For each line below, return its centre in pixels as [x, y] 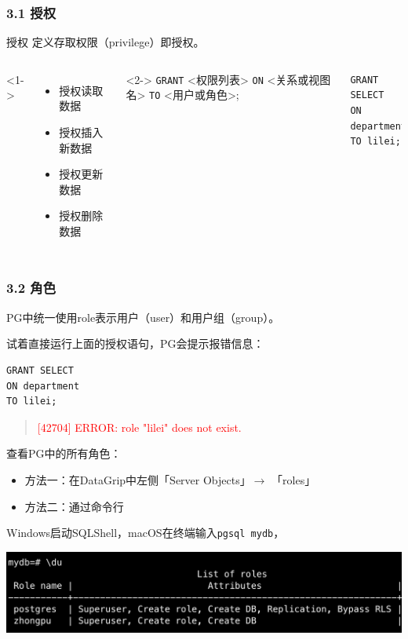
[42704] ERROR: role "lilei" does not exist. [139, 427]
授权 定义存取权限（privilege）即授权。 [106, 42]
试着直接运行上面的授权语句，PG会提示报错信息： [135, 343]
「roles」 [294, 479]
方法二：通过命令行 [74, 506]
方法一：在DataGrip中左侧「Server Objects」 [138, 479]
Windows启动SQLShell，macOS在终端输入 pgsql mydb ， [146, 533]
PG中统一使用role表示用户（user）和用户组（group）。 [143, 317]
